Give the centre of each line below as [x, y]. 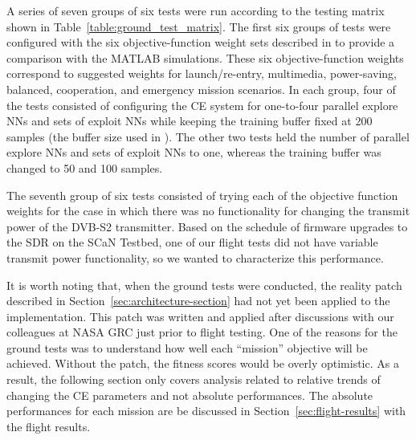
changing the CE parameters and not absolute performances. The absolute [190, 395]
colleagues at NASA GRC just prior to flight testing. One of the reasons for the [202, 332]
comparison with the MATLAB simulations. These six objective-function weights [205, 57]
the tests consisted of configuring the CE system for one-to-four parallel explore [202, 105]
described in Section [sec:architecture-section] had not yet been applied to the [198, 301]
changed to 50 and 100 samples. [85, 167]
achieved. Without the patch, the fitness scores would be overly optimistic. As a [203, 363]
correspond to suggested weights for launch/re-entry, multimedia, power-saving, [202, 73]
